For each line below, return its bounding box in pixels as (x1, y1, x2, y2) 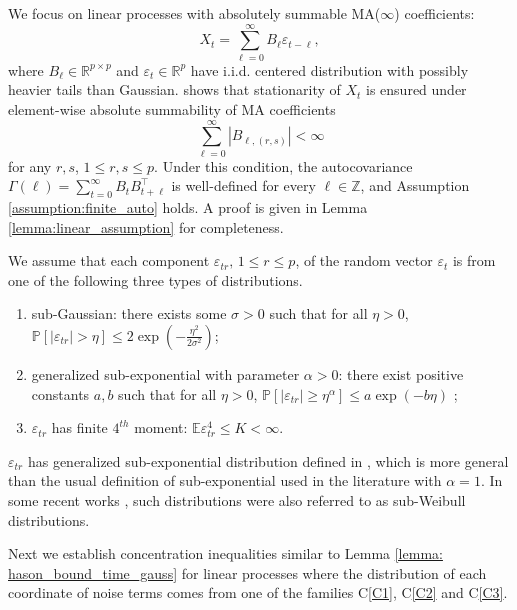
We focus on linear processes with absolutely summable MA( (8, 3, 381, 23)
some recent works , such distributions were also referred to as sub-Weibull (8, 489, 466, 510)
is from (452, 250, 496, 271)
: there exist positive (338, 363, 464, 384)
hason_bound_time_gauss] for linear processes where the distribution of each (8, 562, 487, 583)
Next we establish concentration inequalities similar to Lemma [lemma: (8, 543, 443, 564)
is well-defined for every (171, 175, 316, 196)
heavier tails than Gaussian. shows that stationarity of (8, 79, 341, 100)
